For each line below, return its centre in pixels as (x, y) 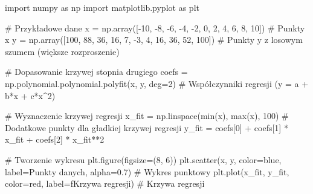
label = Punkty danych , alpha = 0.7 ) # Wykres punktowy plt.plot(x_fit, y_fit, (147, 171)
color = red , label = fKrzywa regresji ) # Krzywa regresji (105, 183)
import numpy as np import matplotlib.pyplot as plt (102, 7)
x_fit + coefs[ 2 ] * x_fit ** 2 (55, 139)
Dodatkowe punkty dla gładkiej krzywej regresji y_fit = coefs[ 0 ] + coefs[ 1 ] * (147, 127)
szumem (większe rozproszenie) (62, 51)
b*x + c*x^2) (30, 95)
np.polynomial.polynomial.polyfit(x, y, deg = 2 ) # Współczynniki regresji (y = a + (157, 83)
